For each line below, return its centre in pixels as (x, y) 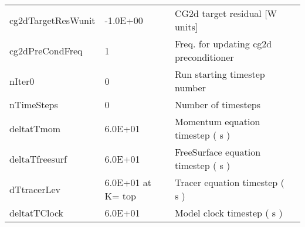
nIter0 (22, 81)
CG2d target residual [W (226, 13)
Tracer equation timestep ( (229, 182)
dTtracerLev (35, 189)
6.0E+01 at (128, 182)
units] (186, 27)
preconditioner (204, 57)
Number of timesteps (217, 104)
